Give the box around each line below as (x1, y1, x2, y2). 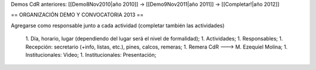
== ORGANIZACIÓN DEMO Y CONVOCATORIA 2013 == (11, 12, 144, 19)
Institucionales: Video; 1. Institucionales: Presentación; (25, 51, 156, 58)
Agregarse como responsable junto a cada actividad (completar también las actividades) (11, 22, 225, 29)
